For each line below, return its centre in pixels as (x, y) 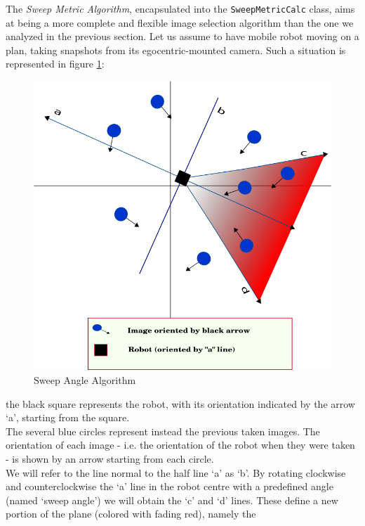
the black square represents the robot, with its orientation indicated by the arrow (180, 403)
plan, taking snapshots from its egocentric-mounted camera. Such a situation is (176, 50)
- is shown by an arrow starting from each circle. (110, 458)
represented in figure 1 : (55, 64)
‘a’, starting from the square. (68, 417)
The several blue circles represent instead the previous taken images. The (163, 431)
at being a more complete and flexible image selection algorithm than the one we (180, 22)
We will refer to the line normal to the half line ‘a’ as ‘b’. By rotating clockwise (176, 472)
